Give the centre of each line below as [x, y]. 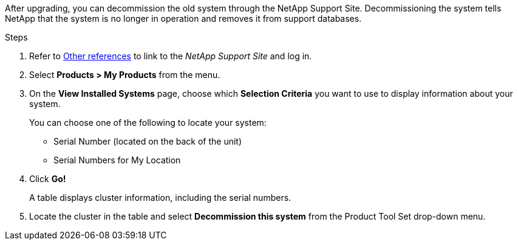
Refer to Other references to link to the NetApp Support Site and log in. [171, 56]
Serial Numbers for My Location [117, 160]
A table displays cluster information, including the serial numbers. [160, 198]
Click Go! [48, 179]
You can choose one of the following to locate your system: [148, 122]
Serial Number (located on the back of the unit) [148, 141]
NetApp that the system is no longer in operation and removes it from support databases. [183, 18]
